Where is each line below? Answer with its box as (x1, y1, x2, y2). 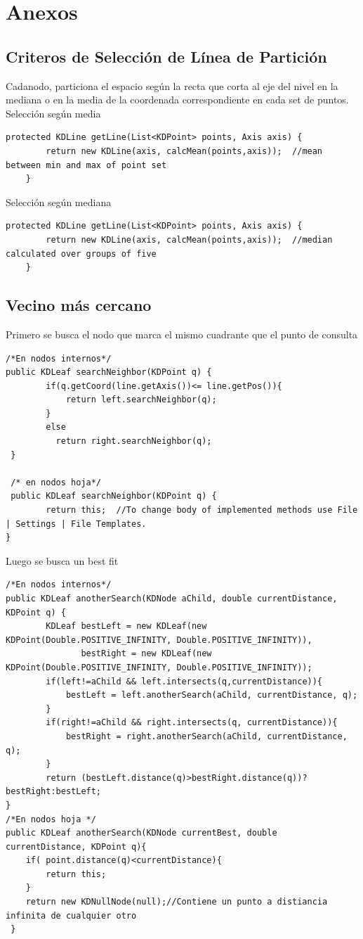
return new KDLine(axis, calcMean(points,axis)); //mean (46, 146, 323, 156)
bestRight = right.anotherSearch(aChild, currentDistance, (65, 731, 348, 741)
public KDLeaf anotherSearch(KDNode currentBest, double (6, 828, 277, 838)
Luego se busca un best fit (6, 553, 119, 568)
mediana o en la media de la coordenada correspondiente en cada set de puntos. (6, 92, 349, 107)
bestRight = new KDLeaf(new (81, 649, 212, 659)
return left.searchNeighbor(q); (65, 395, 217, 405)
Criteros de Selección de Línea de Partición (6, 45, 327, 67)
